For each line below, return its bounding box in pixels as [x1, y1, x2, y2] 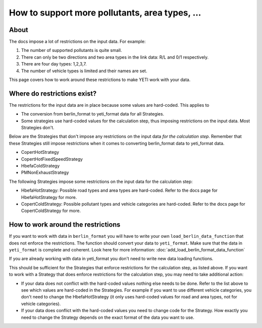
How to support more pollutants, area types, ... [9, 7, 201, 18]
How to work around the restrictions [9, 221, 121, 229]
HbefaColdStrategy [21, 163, 60, 169]
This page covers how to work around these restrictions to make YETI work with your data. [9, 77, 191, 82]
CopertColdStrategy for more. [21, 208, 81, 213]
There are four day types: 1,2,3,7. [21, 61, 87, 67]
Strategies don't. [21, 125, 54, 131]
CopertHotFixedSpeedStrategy [21, 156, 83, 162]
